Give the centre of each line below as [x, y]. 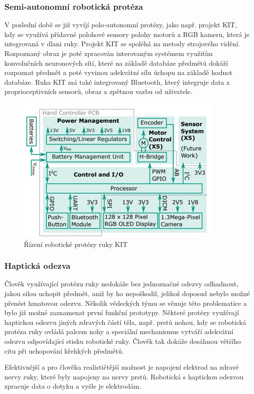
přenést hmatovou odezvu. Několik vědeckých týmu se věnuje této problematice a [126, 303]
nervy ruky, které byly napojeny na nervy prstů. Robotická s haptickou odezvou [124, 376]
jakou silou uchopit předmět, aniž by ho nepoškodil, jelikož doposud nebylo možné [127, 293]
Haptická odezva [38, 266]
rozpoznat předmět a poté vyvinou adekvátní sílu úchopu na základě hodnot [118, 72]
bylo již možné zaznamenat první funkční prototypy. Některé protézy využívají [122, 312]
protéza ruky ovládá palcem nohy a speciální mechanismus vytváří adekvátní [119, 331]
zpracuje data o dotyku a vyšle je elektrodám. [73, 386]
